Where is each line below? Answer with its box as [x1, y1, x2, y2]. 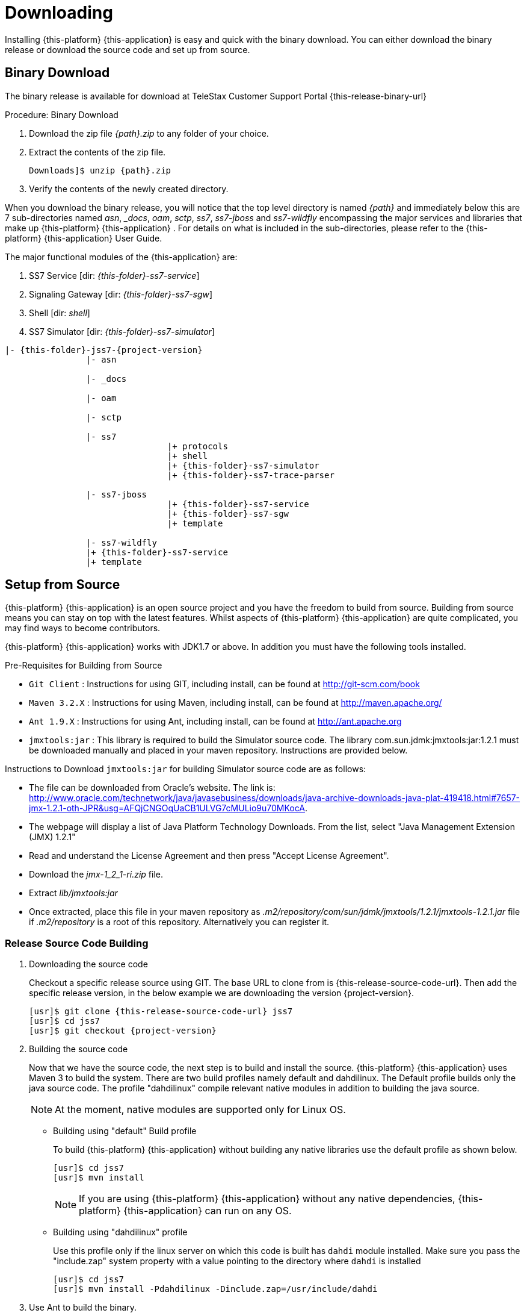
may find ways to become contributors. [5, 623, 161, 634]
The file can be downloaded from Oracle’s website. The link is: [29, 782, 276, 793]
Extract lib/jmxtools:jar [29, 888, 118, 899]
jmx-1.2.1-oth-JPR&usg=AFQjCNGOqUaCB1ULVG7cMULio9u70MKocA [29, 803, 305, 814]
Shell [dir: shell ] [29, 307, 90, 318]
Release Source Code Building [5, 937, 149, 949]
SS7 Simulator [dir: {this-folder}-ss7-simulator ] [29, 326, 215, 337]
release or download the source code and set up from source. [5, 44, 250, 55]
